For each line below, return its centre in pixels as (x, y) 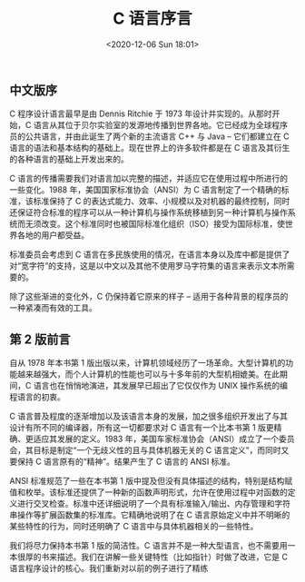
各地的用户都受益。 (53, 235)
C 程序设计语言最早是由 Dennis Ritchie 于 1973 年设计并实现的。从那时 (141, 113)
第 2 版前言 (40, 339)
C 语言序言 (152, 19)
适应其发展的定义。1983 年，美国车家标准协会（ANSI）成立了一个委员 (164, 439)
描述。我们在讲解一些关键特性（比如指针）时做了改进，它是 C (172, 557)
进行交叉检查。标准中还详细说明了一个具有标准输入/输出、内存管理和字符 (154, 504)
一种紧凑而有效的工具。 (53, 308)
